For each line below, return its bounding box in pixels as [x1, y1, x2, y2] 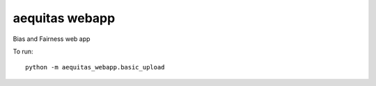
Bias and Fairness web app [13, 35, 91, 43]
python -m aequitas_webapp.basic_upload [25, 63, 165, 71]
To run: [13, 47, 34, 55]
